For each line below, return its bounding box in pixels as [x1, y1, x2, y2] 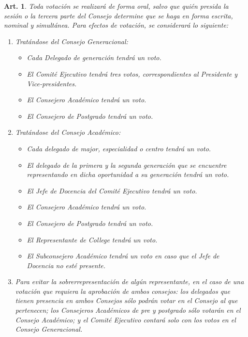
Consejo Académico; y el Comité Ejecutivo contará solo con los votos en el [15, 314, 236, 324]
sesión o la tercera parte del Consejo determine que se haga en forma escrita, [4, 10, 233, 20]
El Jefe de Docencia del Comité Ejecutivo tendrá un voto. [27, 185, 197, 195]
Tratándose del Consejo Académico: [15, 127, 121, 137]
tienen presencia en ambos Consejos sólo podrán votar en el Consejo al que [15, 295, 238, 305]
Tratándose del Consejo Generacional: [15, 36, 128, 46]
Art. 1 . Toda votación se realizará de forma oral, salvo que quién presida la [4, 1, 229, 11]
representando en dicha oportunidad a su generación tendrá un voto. [27, 169, 229, 179]
